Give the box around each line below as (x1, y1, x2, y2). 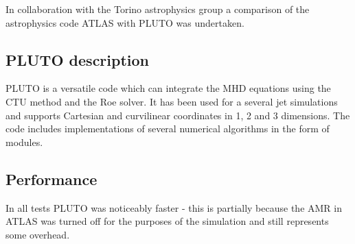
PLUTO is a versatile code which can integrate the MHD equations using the (5, 81, 331, 95)
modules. (5, 134, 43, 149)
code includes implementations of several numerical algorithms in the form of (5, 121, 330, 136)
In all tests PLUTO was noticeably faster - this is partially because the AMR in (5, 200, 342, 215)
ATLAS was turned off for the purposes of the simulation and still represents (5, 214, 329, 228)
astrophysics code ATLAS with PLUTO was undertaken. (5, 15, 244, 29)
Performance (5, 168, 98, 189)
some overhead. (5, 227, 70, 241)
